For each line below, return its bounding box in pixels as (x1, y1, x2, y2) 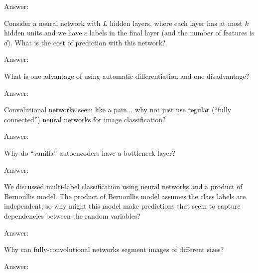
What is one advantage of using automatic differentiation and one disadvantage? (4, 70, 250, 81)
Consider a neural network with (4, 17, 101, 28)
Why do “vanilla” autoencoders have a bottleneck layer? (4, 147, 175, 158)
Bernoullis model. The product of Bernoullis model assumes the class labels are (4, 191, 246, 201)
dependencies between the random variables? (4, 210, 140, 221)
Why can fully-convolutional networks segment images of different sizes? (4, 244, 224, 255)
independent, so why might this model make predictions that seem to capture (4, 201, 241, 211)
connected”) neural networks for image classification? (4, 114, 166, 124)
